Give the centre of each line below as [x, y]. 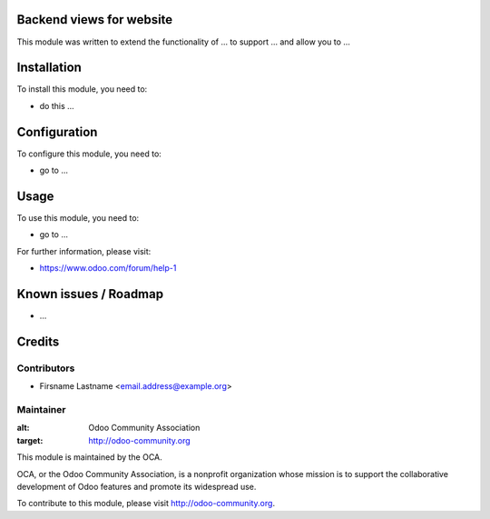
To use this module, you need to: [78, 218]
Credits [38, 341]
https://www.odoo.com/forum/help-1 [108, 268]
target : [30, 440]
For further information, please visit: [84, 251]
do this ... [57, 105]
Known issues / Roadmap [90, 294]
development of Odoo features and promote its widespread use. [137, 486]
